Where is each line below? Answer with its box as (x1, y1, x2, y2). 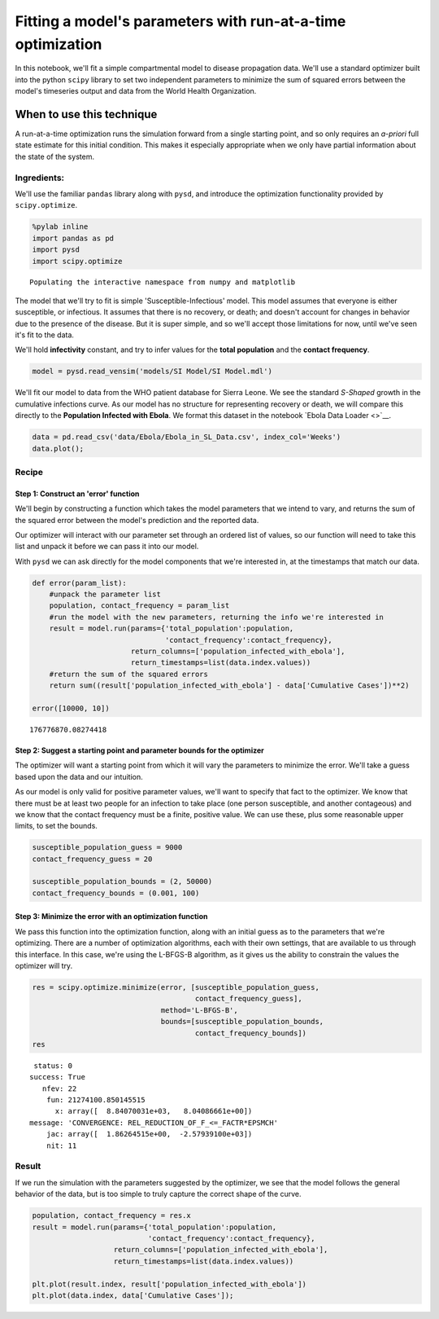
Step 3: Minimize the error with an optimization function (15, 912, 208, 921)
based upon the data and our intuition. (15, 772, 144, 781)
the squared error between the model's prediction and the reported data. (15, 515, 259, 525)
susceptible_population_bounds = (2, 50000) (32, 877, 213, 886)
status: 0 (33, 1061, 73, 1071)
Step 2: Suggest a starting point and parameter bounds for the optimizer (15, 745, 264, 755)
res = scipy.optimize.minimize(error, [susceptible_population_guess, (32, 983, 320, 991)
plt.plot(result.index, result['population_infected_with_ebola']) (32, 1279, 307, 1289)
